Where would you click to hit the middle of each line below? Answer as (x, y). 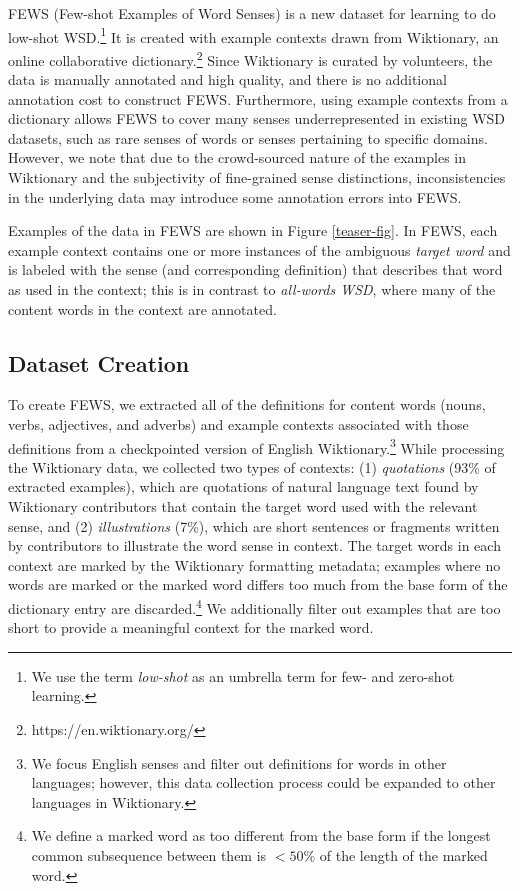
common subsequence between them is (149, 855)
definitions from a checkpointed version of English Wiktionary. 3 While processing (256, 446)
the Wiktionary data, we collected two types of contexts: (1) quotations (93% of (252, 466)
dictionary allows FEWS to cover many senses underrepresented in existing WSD (257, 118)
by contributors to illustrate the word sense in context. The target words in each (254, 545)
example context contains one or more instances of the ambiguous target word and (259, 249)
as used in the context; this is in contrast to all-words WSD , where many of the (252, 289)
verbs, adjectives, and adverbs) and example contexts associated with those (238, 424)
